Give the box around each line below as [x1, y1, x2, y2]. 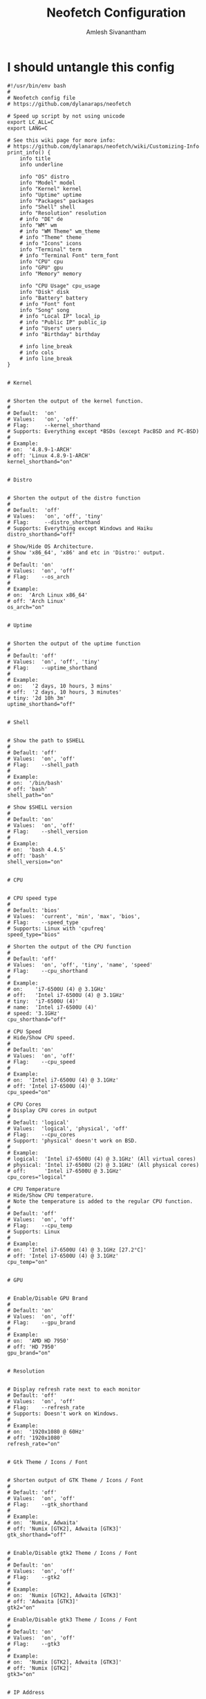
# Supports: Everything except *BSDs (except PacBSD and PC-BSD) [7, 428, 199, 434]
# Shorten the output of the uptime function [7, 640, 140, 647]
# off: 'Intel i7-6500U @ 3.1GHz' [7, 1168, 122, 1174]
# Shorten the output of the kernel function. [7, 397, 144, 405]
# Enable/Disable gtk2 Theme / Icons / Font [7, 1549, 138, 1556]
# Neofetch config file [7, 94, 76, 101]
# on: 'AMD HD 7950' [7, 1337, 70, 1344]
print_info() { [7, 149, 51, 156]
